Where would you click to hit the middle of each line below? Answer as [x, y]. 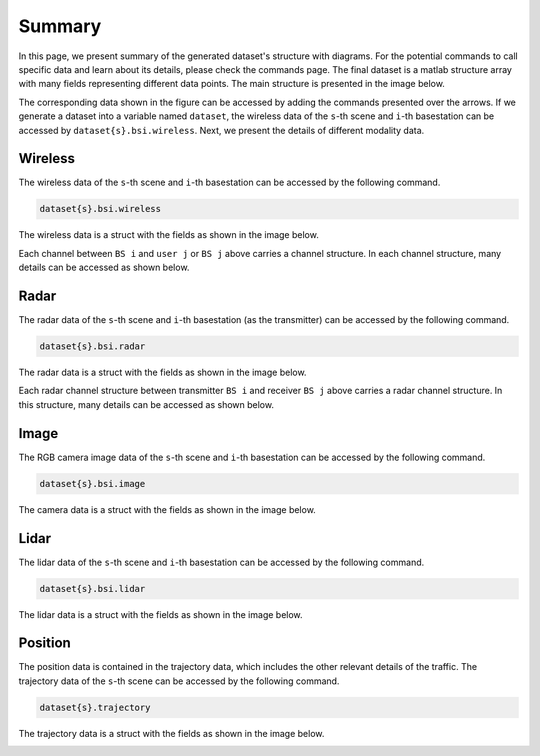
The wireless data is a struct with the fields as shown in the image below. [168, 235]
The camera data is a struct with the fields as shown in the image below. [167, 509]
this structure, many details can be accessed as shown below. [146, 404]
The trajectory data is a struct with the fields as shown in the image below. [171, 733]
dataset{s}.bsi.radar [92, 346]
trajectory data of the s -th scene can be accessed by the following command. [179, 681]
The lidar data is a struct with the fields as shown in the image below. [161, 614]
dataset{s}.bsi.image [92, 483]
